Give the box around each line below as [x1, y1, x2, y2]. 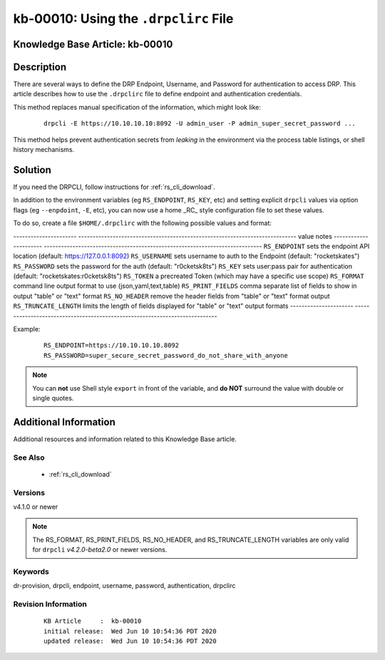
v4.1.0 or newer [13, 502, 58, 511]
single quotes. [32, 393, 74, 402]
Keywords [13, 567, 49, 577]
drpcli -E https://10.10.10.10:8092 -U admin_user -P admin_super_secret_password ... [43, 120, 356, 128]
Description [13, 61, 67, 73]
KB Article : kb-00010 [43, 617, 142, 625]
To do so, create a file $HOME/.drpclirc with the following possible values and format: [13, 219, 272, 227]
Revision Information [13, 599, 87, 609]
